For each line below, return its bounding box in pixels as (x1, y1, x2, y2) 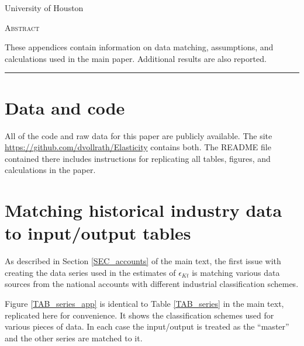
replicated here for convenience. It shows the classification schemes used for (5, 309, 274, 321)
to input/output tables (5, 221, 191, 245)
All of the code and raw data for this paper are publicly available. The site (5, 129, 272, 141)
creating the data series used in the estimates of (5, 266, 176, 278)
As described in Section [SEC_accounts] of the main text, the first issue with (5, 255, 281, 267)
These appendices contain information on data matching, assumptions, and (5, 41, 274, 53)
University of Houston (5, 2, 84, 13)
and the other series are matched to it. (5, 331, 143, 344)
